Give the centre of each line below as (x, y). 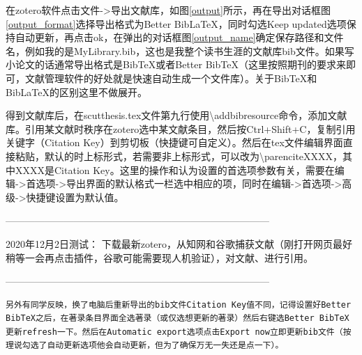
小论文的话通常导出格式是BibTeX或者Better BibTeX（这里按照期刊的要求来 (176, 64)
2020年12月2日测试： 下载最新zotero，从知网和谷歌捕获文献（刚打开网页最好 (179, 243)
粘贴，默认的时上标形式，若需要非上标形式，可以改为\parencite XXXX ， (179, 156)
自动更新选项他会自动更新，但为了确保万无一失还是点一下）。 (165, 346)
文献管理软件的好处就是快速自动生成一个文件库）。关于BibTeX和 (171, 78)
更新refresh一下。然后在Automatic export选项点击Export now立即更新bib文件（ (174, 332)
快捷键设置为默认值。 (75, 197)
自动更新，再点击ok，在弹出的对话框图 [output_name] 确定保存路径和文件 (179, 37)
